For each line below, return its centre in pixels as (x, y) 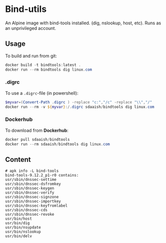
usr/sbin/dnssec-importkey (33, 202)
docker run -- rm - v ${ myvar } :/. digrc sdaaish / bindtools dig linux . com (80, 107)
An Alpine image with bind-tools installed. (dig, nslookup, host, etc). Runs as (83, 23)
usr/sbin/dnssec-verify (30, 193)
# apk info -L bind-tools (32, 171)
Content (18, 159)
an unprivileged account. (31, 28)
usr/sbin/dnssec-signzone (32, 197)
